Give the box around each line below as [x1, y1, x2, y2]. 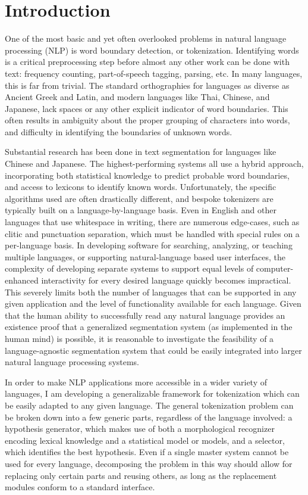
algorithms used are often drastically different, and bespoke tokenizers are [5, 192, 274, 204]
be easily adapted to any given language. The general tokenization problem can [5, 399, 294, 411]
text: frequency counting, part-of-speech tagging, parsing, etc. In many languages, [5, 67, 303, 79]
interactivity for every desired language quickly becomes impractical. [41, 274, 291, 286]
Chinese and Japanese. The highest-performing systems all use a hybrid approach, [5, 157, 304, 170]
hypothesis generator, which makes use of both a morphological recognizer [5, 422, 275, 435]
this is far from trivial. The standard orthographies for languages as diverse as [5, 79, 290, 91]
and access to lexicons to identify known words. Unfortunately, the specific [5, 180, 276, 193]
